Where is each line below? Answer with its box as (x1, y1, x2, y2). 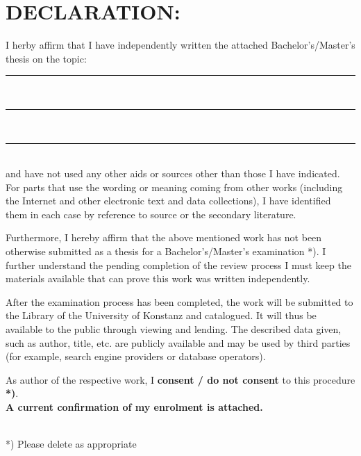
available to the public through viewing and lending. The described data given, (6, 322, 342, 336)
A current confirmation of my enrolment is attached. (6, 400, 263, 414)
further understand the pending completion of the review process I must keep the (6, 257, 351, 272)
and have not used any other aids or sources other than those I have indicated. (6, 166, 340, 181)
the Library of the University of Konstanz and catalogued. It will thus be (6, 308, 317, 323)
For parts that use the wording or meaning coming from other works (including (6, 179, 343, 194)
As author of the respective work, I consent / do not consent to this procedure (6, 372, 355, 386)
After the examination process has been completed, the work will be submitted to (6, 294, 353, 309)
